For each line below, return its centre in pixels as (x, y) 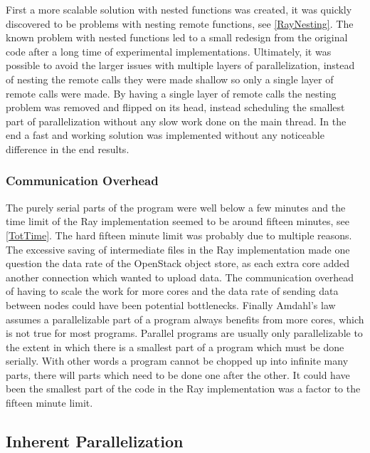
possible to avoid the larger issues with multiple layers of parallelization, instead (180, 65)
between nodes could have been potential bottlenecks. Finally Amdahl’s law (171, 304)
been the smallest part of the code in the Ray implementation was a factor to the (183, 389)
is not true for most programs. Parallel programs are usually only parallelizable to (184, 333)
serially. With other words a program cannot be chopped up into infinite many (177, 361)
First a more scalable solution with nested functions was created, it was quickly (179, 9)
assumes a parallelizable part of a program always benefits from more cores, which (185, 319)
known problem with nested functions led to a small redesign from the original (177, 37)
